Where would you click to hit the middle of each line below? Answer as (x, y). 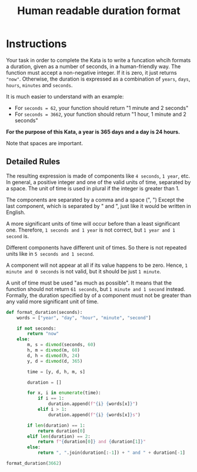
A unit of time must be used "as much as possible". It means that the (89, 283)
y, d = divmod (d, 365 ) (55, 361)
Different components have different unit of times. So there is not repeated (96, 247)
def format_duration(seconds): (44, 312)
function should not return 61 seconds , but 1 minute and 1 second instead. (96, 289)
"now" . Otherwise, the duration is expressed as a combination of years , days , (98, 79)
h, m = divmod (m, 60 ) (54, 350)
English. (16, 212)
